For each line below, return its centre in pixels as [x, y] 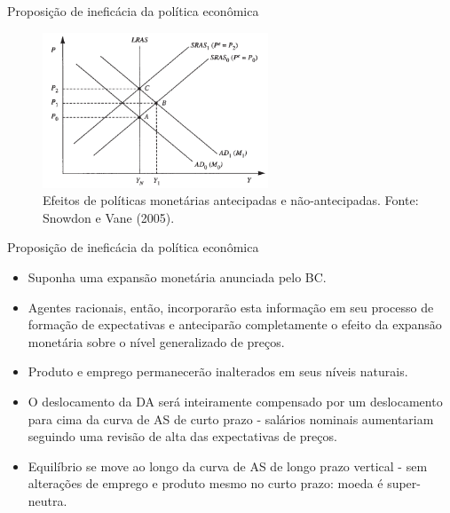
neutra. [47, 501]
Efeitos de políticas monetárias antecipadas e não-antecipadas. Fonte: [231, 200]
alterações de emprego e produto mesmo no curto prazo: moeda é [205, 483]
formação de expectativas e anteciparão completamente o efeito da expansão [235, 324]
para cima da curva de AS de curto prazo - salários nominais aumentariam [231, 418]
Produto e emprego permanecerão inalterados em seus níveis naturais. [218, 371]
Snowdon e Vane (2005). [109, 217]
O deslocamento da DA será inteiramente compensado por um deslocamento [235, 402]
